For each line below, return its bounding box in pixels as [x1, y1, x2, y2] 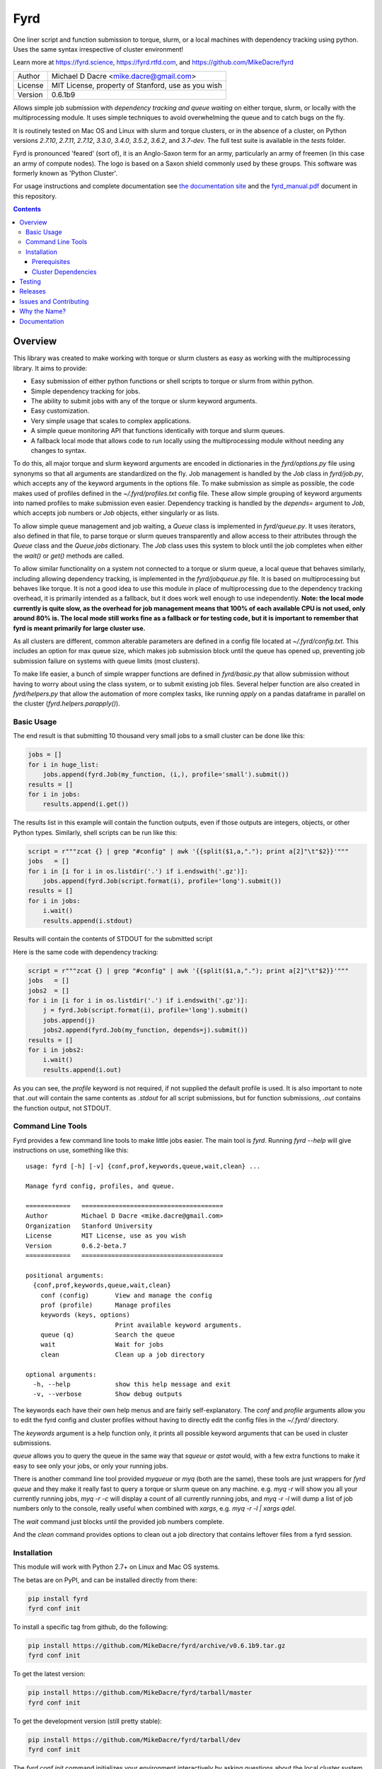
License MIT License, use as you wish [25, 1232, 187, 1240]
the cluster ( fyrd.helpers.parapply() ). [13, 699, 120, 708]
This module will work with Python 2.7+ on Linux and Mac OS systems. [13, 1562, 220, 1571]
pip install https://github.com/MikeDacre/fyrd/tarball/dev [28, 1736, 241, 1744]
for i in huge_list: [28, 761, 99, 768]
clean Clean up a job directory [40, 1350, 205, 1359]
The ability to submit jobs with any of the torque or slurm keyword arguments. [30, 397, 257, 405]
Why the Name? [19, 307, 66, 316]
